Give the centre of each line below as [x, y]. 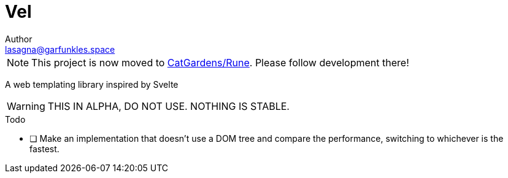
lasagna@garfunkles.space [60, 49]
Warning [26, 106]
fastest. [44, 149]
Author [19, 39]
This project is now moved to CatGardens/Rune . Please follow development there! [220, 62]
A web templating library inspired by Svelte [92, 84]
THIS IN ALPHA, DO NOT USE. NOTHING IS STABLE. [168, 106]
